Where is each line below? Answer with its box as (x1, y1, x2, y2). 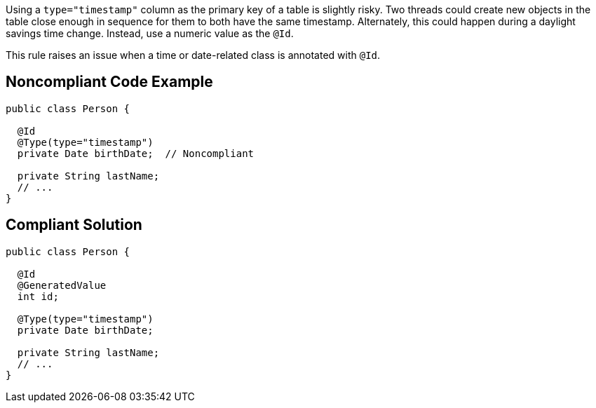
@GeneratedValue (17, 279, 107, 291)
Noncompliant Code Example (6, 73, 213, 91)
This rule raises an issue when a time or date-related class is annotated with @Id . (6, 49, 381, 61)
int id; (17, 290, 59, 302)
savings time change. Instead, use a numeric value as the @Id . (6, 27, 294, 39)
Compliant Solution (6, 216, 142, 234)
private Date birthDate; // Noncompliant (17, 147, 255, 159)
